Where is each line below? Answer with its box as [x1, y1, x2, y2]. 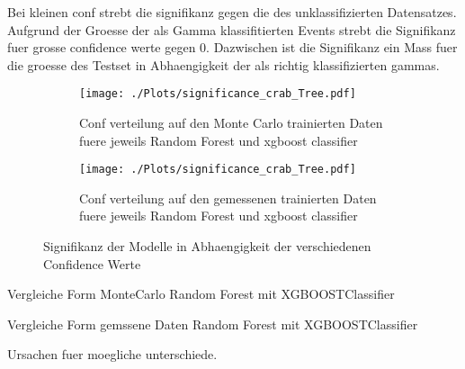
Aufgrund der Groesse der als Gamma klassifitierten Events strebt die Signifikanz [7, 20, 456, 39]
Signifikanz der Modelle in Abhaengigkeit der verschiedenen [43, 237, 371, 256]
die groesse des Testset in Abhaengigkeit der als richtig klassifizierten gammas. [7, 55, 440, 74]
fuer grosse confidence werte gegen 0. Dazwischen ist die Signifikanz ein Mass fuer [7, 38, 458, 57]
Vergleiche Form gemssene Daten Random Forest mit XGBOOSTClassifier [7, 314, 418, 333]
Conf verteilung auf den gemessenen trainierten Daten [79, 188, 377, 207]
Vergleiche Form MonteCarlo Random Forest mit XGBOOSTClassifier [7, 284, 395, 303]
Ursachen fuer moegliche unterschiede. [7, 345, 218, 364]
